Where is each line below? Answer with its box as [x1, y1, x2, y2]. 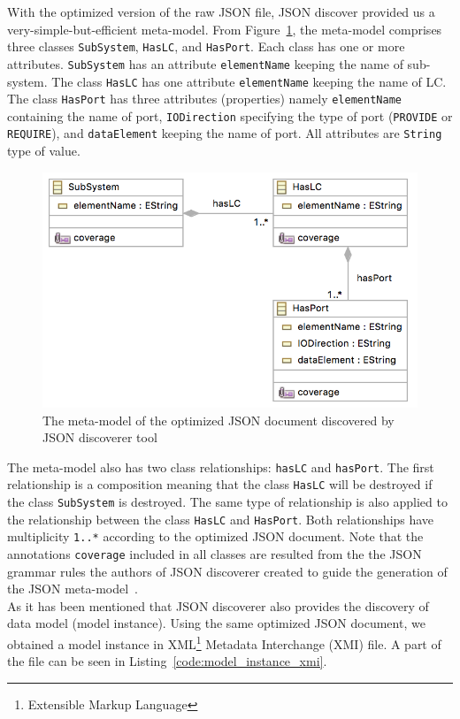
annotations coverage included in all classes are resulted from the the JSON [7, 545, 422, 563]
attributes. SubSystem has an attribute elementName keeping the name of [7, 54, 403, 73]
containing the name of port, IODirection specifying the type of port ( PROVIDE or [7, 106, 453, 125]
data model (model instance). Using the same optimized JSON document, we [7, 614, 425, 632]
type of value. [7, 142, 80, 160]
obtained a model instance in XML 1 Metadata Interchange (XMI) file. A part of [7, 632, 441, 653]
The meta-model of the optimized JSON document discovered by [42, 410, 395, 429]
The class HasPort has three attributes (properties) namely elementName [7, 89, 402, 108]
